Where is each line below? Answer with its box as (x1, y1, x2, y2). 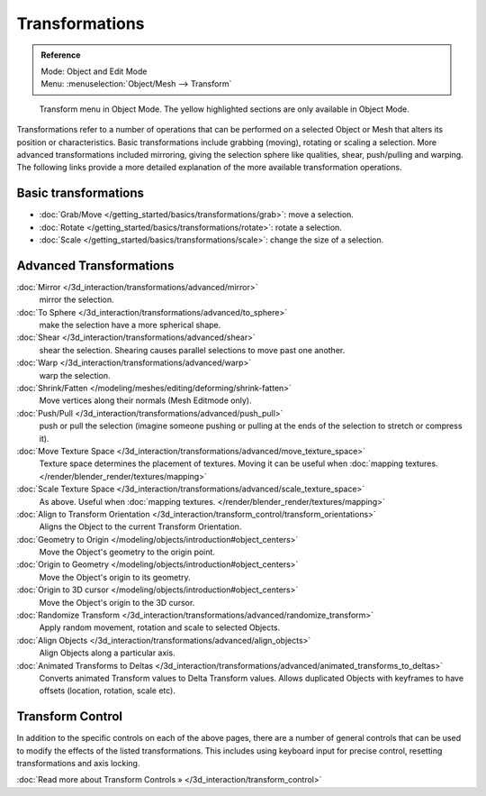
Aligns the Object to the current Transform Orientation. (39, 521, 242, 532)
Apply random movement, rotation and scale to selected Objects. (39, 622, 281, 633)
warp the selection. (39, 370, 112, 380)
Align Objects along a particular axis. (39, 647, 175, 658)
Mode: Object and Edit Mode (40, 66, 148, 77)
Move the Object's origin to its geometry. (39, 572, 191, 582)
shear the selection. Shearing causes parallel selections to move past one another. (39, 344, 346, 355)
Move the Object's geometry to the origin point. (39, 546, 216, 558)
